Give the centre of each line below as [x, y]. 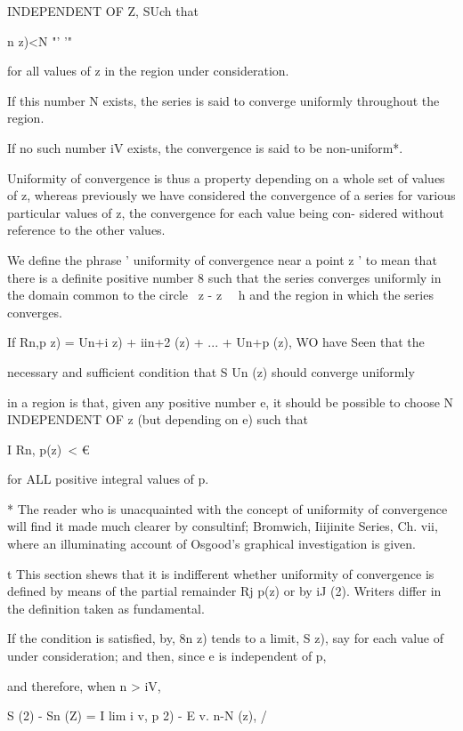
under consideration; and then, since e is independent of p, [167, 656]
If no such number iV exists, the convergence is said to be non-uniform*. [205, 147]
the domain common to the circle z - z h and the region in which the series [220, 295]
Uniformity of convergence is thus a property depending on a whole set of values [226, 177]
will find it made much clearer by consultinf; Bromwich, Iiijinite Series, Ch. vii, [223, 526]
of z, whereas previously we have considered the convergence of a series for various [231, 195]
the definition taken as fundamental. [106, 608]
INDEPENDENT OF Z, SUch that [103, 11]
